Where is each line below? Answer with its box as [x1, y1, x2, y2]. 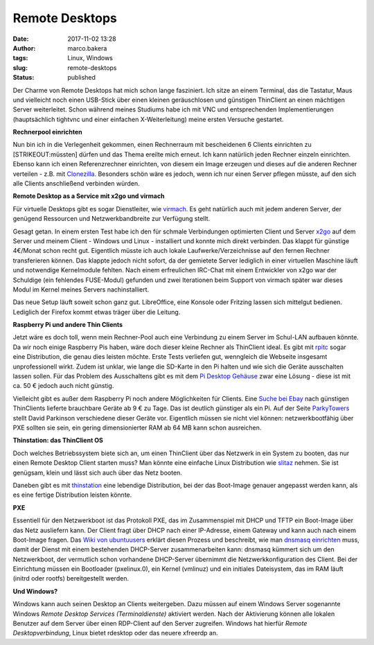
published [67, 73, 96, 82]
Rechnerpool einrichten [12, 128, 82, 136]
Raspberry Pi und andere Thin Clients [12, 321, 123, 329]
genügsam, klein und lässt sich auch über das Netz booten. [12, 468, 183, 477]
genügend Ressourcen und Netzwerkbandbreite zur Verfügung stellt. [12, 215, 211, 223]
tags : [12, 54, 28, 62]
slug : [12, 63, 28, 72]
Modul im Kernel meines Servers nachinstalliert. [12, 285, 150, 294]
